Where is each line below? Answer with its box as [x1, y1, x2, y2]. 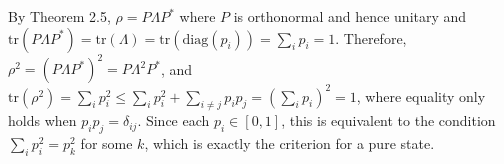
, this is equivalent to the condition [281, 110, 496, 131]
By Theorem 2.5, [8, 6, 111, 26]
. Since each [137, 110, 210, 131]
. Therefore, [335, 27, 407, 48]
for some [80, 133, 133, 154]
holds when [8, 110, 77, 131]
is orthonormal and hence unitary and [233, 6, 467, 26]
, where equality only [356, 85, 486, 106]
